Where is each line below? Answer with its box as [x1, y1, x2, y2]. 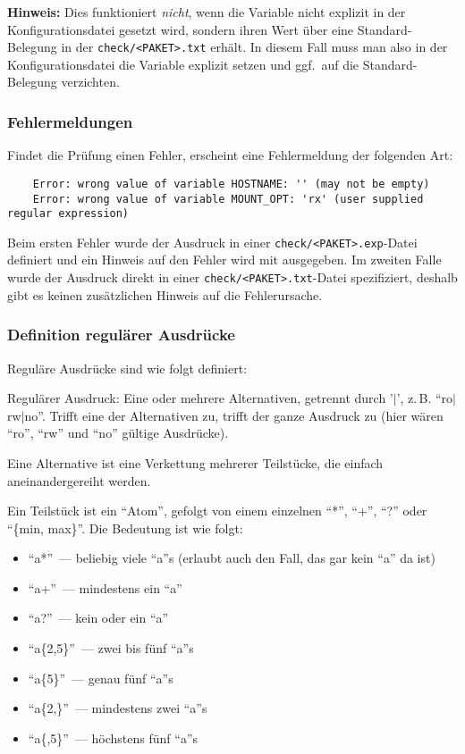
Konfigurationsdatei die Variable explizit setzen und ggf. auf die [7, 54, 359, 73]
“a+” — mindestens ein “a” [28, 578, 182, 597]
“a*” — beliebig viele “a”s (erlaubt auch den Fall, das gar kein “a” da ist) [28, 549, 435, 567]
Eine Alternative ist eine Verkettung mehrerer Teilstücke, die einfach [7, 453, 384, 472]
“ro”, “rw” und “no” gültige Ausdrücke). [7, 423, 229, 442]
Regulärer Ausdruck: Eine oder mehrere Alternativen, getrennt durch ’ [7, 389, 393, 407]
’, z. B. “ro [396, 389, 453, 407]
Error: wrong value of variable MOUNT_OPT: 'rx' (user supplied [32, 192, 424, 205]
